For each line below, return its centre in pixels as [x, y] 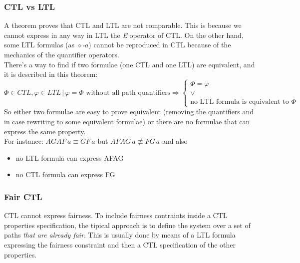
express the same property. [45, 131]
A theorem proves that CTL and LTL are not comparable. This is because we [123, 25]
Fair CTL [23, 196]
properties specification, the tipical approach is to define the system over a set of [127, 225]
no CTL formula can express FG [65, 174]
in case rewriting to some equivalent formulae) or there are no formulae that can [127, 121]
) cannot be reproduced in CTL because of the [160, 45]
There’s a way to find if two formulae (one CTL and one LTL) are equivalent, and [130, 64]
